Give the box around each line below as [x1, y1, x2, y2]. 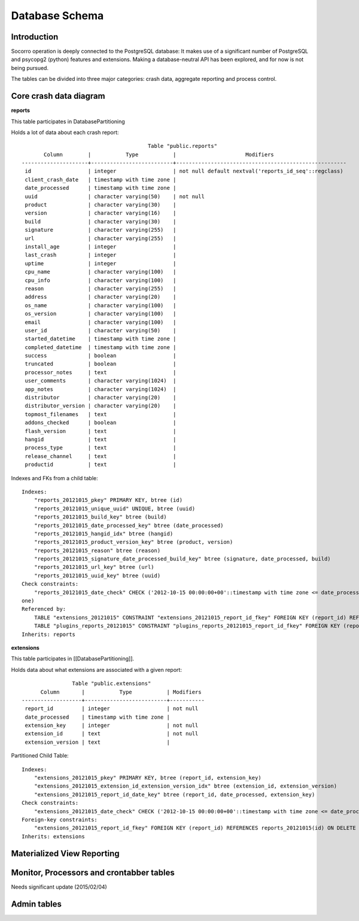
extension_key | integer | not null [25, 722, 199, 729]
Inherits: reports [22, 631, 76, 638]
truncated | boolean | [25, 360, 177, 368]
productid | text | [25, 461, 177, 468]
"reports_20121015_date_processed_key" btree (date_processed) [34, 522, 224, 529]
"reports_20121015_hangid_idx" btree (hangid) [34, 530, 174, 537]
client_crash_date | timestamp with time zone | [25, 176, 177, 183]
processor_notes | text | [25, 369, 177, 375]
